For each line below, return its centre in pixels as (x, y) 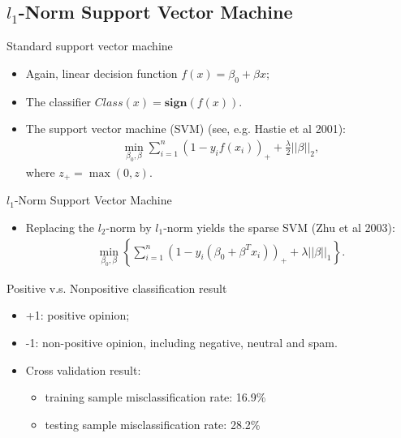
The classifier (58, 101)
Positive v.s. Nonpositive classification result (117, 288)
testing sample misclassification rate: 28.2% (153, 424)
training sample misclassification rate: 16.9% (155, 397)
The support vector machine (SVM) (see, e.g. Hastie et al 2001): (186, 129)
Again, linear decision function (101, 73)
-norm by (129, 228)
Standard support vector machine (90, 46)
